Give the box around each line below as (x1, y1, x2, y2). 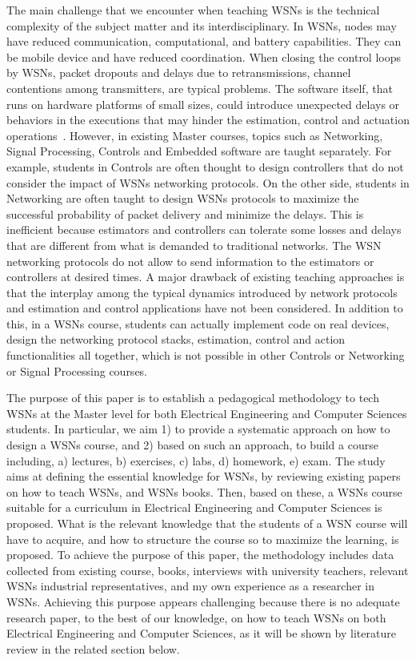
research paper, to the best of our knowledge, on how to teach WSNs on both (6, 609, 386, 626)
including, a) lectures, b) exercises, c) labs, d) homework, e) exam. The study (6, 452, 386, 469)
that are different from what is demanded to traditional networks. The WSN (6, 236, 382, 253)
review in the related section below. (6, 640, 180, 657)
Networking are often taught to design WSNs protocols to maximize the (6, 190, 359, 207)
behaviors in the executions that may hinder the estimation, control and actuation (6, 111, 410, 128)
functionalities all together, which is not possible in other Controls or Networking (6, 347, 405, 364)
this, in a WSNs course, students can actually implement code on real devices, (6, 315, 390, 332)
